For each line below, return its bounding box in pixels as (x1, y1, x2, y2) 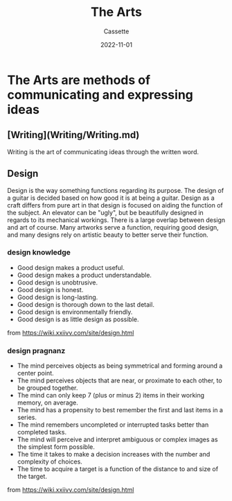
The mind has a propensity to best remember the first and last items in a (17, 406, 224, 414)
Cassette (103, 27, 130, 35)
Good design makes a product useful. (17, 263, 125, 271)
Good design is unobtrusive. (17, 278, 98, 287)
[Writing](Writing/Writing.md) (7, 129, 140, 141)
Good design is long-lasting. (17, 293, 98, 301)
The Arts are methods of (7, 72, 151, 87)
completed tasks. (17, 428, 67, 436)
